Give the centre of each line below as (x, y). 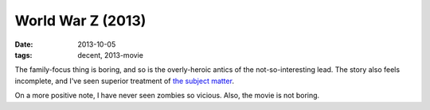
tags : (23, 55)
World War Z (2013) (80, 21)
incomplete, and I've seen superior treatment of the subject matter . (125, 81)
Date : (24, 44)
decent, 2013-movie (110, 55)
